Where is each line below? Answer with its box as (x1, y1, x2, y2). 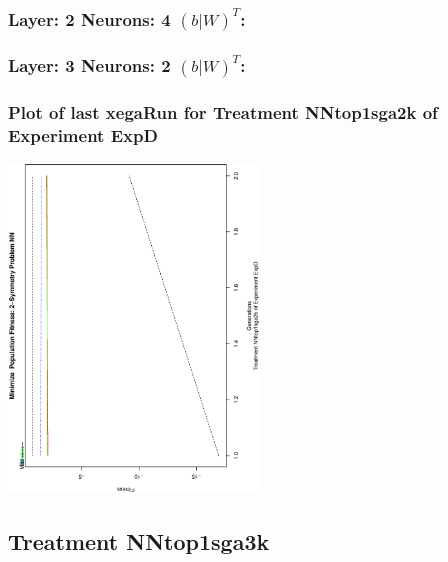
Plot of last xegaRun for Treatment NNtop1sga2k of (8, 99, 438, 124)
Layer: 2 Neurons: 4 (8, 6, 171, 31)
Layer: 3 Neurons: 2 (8, 53, 171, 78)
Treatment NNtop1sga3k (8, 526, 270, 557)
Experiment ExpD (8, 122, 158, 147)
